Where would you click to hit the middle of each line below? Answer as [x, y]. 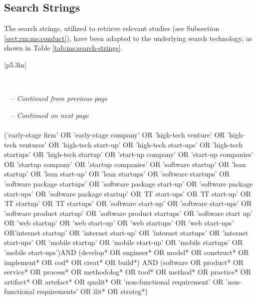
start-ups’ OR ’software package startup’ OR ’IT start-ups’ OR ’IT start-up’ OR [128, 193]
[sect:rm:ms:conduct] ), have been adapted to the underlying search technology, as [128, 38]
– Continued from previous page [59, 98]
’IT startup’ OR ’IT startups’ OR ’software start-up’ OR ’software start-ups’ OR [128, 203]
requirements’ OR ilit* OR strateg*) [92, 291]
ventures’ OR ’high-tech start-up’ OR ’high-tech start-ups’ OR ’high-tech [131, 144]
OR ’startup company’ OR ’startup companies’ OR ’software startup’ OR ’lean [125, 164]
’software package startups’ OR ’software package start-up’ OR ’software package [128, 183]
